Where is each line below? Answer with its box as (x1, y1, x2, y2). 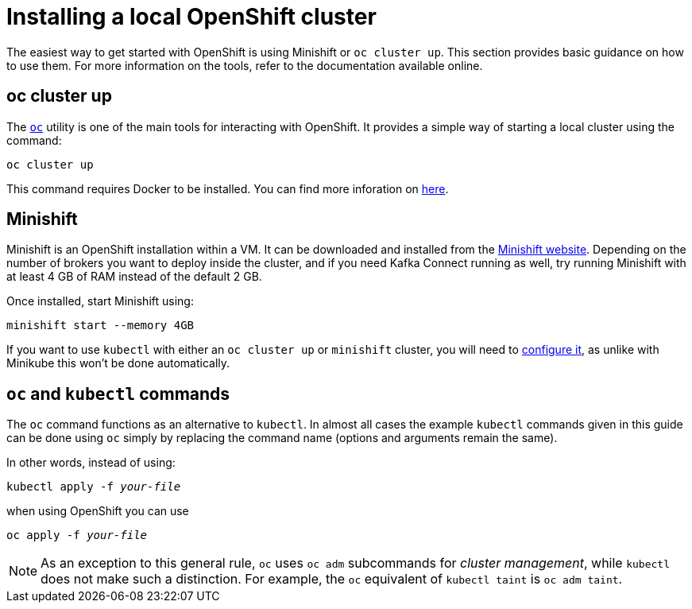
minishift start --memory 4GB (6, 319, 195, 332)
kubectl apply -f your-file (6, 480, 181, 494)
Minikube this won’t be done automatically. (6, 356, 230, 370)
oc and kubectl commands (6, 383, 230, 404)
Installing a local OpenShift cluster (6, 3, 377, 30)
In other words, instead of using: (6, 456, 176, 470)
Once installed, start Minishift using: (6, 294, 194, 308)
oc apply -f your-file (6, 529, 148, 542)
